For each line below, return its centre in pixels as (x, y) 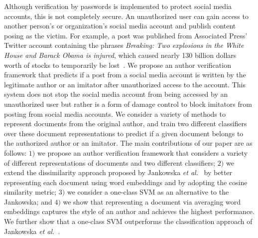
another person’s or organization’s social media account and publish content (120, 26)
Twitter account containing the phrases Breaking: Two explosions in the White (124, 45)
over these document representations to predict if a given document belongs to (124, 133)
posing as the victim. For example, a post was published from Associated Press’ (126, 35)
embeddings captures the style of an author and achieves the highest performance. (129, 211)
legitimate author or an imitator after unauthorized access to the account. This (125, 84)
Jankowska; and (28, 201)
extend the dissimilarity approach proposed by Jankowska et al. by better (118, 172)
